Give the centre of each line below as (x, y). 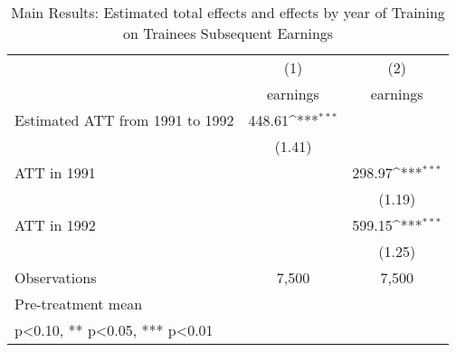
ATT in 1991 (55, 172)
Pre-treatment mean (79, 304)
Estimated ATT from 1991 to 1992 (124, 120)
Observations (56, 277)
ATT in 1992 (55, 225)
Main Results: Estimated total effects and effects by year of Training (228, 12)
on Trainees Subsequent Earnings (228, 33)
